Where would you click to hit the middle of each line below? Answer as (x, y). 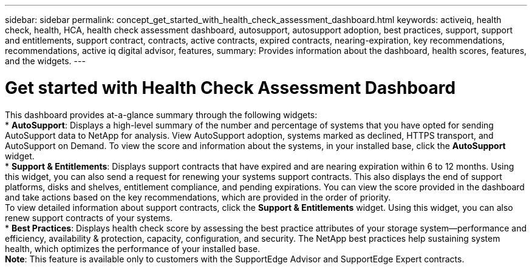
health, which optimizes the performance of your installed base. (133, 248)
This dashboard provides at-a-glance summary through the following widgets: (161, 115)
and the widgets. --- (45, 61)
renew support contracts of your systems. (89, 218)
